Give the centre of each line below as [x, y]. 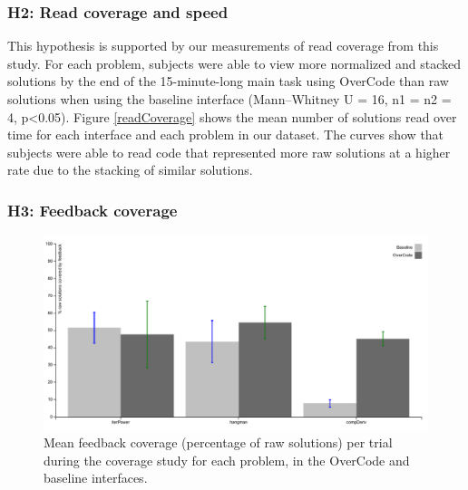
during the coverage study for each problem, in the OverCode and [227, 460]
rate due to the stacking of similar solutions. [130, 170]
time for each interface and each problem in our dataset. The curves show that [226, 135]
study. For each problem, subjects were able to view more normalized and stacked [234, 63]
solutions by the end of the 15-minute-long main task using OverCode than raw [228, 81]
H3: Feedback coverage [93, 210]
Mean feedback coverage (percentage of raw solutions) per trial [218, 442]
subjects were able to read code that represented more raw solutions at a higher [229, 152]
